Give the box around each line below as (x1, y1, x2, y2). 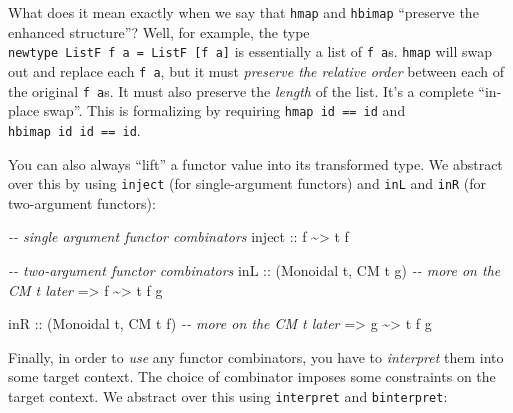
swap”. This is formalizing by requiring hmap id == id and (43, 100, 406, 121)
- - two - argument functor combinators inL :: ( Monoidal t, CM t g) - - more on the (8, 259, 501, 280)
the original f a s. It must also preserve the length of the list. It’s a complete (8, 80, 474, 101)
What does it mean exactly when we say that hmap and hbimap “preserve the (8, 2, 479, 22)
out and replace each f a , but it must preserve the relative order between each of (8, 60, 505, 81)
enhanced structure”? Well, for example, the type (8, 21, 310, 42)
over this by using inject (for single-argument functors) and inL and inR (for (8, 173, 487, 194)
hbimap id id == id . (8, 119, 141, 140)
